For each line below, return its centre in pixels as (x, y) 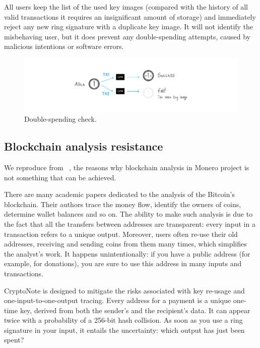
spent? (14, 340)
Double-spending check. (60, 119)
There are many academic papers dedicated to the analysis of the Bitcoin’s (119, 194)
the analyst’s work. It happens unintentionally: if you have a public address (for (127, 253)
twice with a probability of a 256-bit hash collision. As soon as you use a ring (123, 320)
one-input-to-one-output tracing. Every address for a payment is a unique (118, 300)
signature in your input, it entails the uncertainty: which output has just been (124, 330)
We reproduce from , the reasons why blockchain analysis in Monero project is (127, 167)
